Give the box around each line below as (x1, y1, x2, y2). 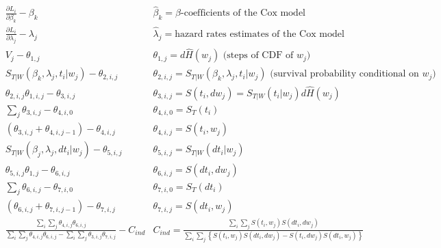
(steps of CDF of (223, 51, 294, 61)
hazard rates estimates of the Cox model (175, 29, 344, 39)
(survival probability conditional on (270, 69, 419, 79)
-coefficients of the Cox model (181, 8, 306, 18)
